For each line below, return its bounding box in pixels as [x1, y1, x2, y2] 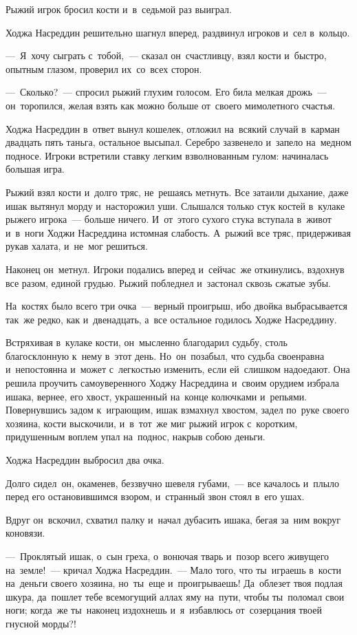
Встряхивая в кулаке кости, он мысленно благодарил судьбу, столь [6, 335, 288, 349]
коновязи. [6, 526, 45, 540]
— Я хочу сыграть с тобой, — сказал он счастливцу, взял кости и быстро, [6, 48, 327, 63]
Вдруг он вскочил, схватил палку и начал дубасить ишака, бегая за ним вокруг [6, 512, 341, 526]
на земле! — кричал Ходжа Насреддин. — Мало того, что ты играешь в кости [6, 562, 342, 577]
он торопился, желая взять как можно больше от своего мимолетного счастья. [6, 98, 336, 112]
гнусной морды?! [6, 616, 76, 630]
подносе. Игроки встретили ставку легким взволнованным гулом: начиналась [6, 148, 329, 162]
